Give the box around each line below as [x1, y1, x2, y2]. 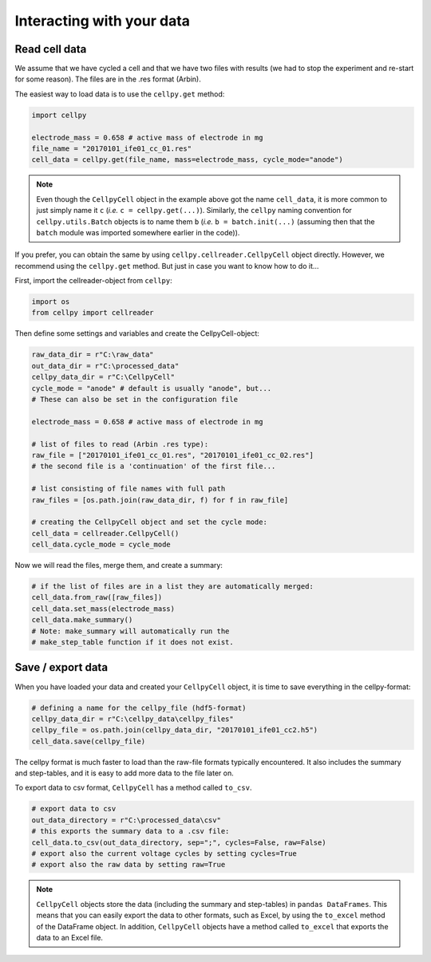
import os [31, 298, 70, 306]
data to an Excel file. [36, 932, 104, 942]
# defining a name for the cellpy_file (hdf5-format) [31, 703, 247, 712]
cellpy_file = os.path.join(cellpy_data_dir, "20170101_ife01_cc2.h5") [31, 726, 318, 735]
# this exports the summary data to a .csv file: [31, 826, 230, 836]
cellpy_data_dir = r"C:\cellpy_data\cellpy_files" [31, 714, 235, 723]
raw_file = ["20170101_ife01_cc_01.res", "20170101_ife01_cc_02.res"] [31, 451, 314, 459]
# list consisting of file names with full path [31, 484, 226, 494]
